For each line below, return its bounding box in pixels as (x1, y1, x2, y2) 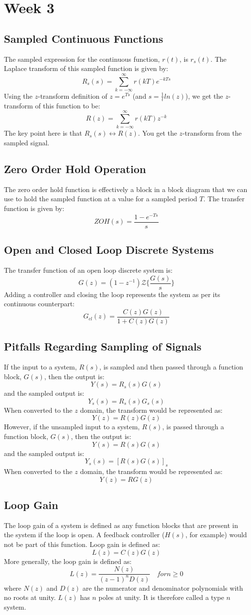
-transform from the (182, 128, 242, 138)
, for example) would (185, 529, 247, 540)
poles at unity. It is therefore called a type (98, 592, 224, 602)
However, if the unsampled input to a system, (4, 422, 140, 432)
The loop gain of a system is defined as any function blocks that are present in (4, 520, 238, 530)
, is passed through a (162, 422, 224, 432)
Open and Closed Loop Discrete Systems (4, 242, 214, 257)
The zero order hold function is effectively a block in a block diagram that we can (4, 184, 248, 194)
